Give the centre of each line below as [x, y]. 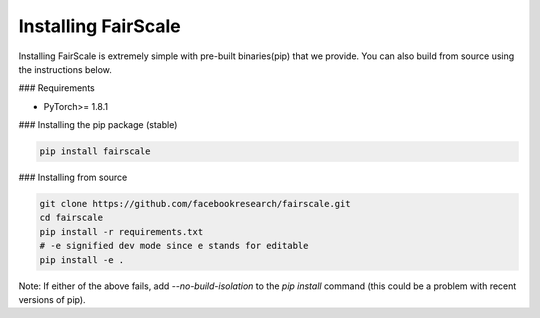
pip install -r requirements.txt [121, 231]
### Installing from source [73, 177]
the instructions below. [65, 69]
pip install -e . [82, 259]
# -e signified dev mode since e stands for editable [174, 246]
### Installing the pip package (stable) [98, 125]
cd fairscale [71, 218]
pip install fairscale [95, 151]
